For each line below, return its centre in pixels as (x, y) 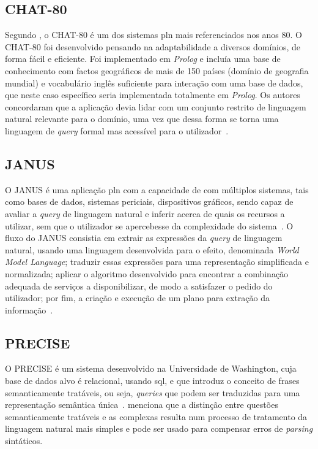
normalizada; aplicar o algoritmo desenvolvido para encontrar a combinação (147, 273)
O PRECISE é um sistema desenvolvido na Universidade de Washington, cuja (151, 368)
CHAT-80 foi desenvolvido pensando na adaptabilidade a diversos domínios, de (153, 46)
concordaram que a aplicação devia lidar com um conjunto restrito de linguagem (156, 106)
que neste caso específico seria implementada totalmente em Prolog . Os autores (153, 95)
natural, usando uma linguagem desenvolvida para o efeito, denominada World (152, 249)
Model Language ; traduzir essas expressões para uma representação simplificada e (157, 262)
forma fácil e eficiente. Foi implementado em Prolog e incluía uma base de (143, 59)
